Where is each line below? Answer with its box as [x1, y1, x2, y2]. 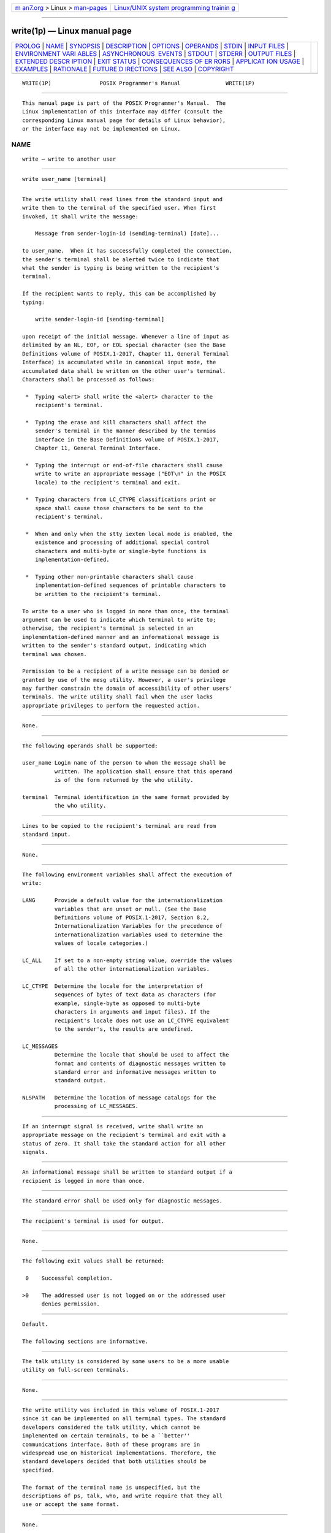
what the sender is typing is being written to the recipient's [22, 264, 220, 271]
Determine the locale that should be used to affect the [54, 1052, 229, 1058]
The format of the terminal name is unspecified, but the [22, 1484, 200, 1491]
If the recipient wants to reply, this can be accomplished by [22, 290, 216, 297]
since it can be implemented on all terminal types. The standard [22, 1415, 226, 1422]
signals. [22, 1149, 48, 1156]
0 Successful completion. [25, 1275, 113, 1282]
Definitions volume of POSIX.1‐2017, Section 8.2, [54, 914, 210, 921]
